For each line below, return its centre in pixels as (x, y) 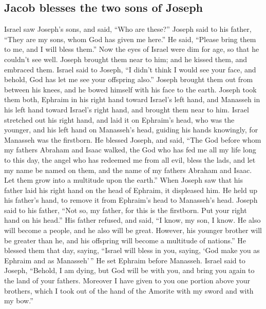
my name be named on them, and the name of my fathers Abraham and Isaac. (128, 170)
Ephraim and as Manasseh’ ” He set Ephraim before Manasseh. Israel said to (125, 260)
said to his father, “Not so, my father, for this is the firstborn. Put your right (126, 210)
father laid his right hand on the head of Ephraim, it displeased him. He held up (131, 190)
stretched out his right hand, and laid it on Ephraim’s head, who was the (119, 119)
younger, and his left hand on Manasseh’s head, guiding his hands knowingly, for (131, 130)
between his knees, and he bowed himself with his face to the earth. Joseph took (130, 89)
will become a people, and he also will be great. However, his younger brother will (133, 230)
